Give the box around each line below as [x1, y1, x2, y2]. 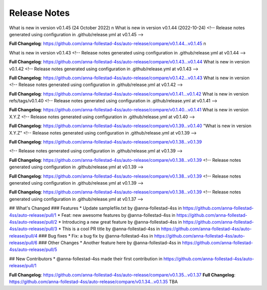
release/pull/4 [9, 233, 38, 239]
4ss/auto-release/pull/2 [9, 219, 57, 225]
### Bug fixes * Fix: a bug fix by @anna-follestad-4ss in [39, 233, 153, 239]
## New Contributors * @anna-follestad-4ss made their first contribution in [9, 255, 163, 262]
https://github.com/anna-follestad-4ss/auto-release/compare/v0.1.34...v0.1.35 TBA [9, 279, 178, 285]
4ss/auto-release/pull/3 [9, 226, 57, 232]
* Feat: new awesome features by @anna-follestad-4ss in [57, 212, 176, 218]
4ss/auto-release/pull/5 [9, 246, 57, 252]
